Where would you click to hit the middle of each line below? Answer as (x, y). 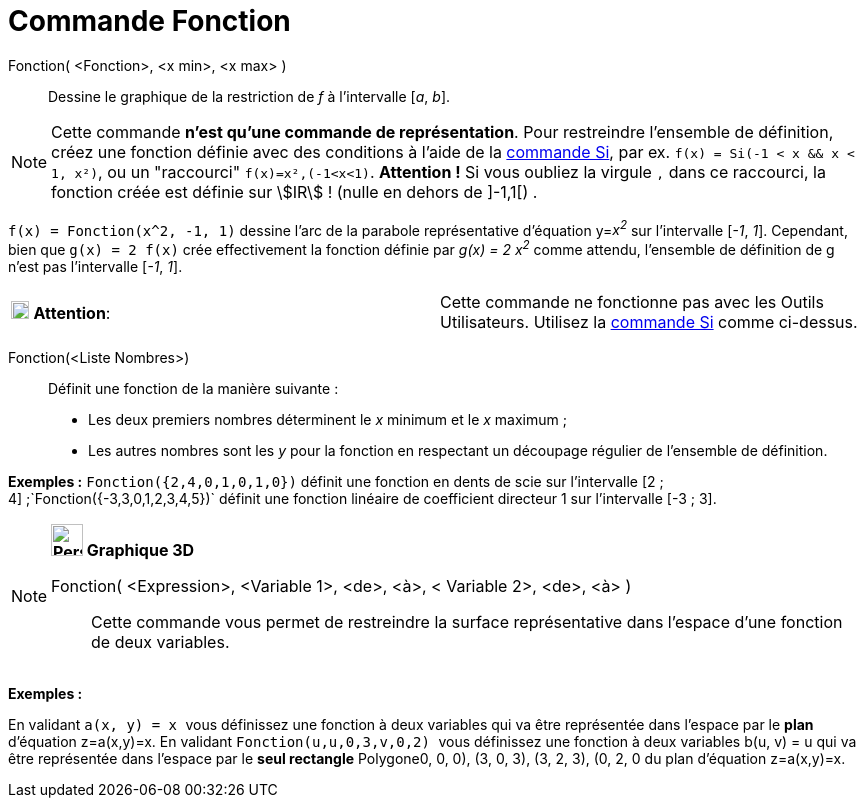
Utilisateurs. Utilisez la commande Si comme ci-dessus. (649, 322)
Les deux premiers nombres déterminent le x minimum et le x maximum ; (327, 420)
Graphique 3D (140, 550)
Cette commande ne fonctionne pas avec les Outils (632, 302)
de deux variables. (160, 642)
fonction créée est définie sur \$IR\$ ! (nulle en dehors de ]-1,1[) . (294, 191)
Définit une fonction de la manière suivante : (193, 389)
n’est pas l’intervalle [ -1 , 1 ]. (95, 267)
